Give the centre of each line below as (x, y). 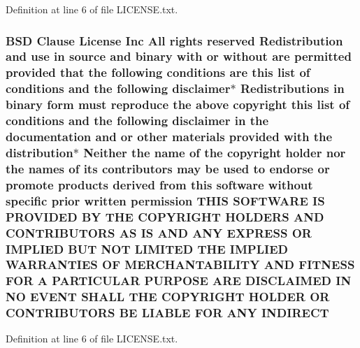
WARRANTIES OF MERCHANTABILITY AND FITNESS (180, 264)
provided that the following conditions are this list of (158, 72)
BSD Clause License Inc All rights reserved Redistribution (174, 40)
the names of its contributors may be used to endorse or (168, 168)
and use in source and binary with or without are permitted (179, 56)
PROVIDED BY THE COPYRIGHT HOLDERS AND (165, 216)
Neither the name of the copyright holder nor (215, 152)
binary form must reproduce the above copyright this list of (178, 104)
